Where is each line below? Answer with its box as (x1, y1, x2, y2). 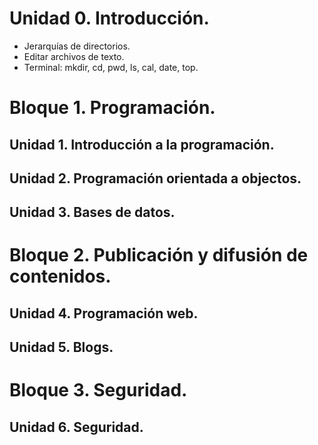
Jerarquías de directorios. (23, 40, 131, 52)
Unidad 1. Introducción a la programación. (9, 136, 275, 153)
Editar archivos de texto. (23, 50, 125, 62)
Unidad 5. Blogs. (9, 339, 114, 356)
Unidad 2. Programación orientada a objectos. (9, 170, 302, 187)
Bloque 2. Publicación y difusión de (9, 244, 309, 267)
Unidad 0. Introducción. (9, 7, 210, 30)
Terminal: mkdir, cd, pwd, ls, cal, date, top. (23, 61, 199, 73)
